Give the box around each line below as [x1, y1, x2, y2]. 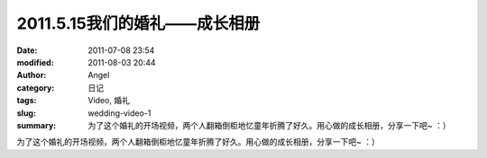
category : [16, 82, 55, 93]
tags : [16, 95, 37, 106]
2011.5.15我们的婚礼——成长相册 [16, 13, 261, 33]
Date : [16, 45, 38, 56]
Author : [16, 70, 47, 81]
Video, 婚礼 [87, 95, 131, 106]
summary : [16, 119, 57, 130]
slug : [16, 108, 36, 118]
